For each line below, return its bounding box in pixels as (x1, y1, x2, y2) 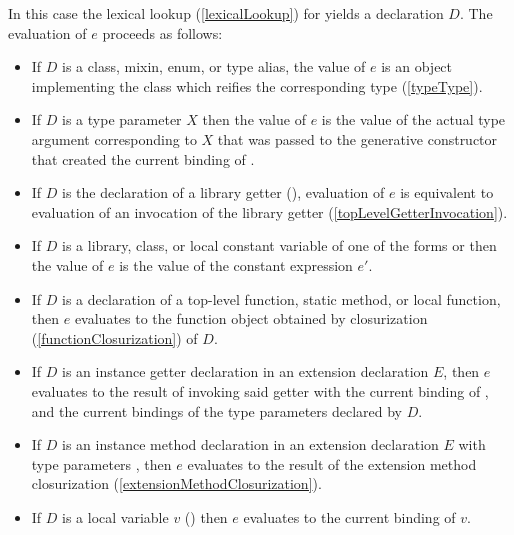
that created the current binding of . (31, 148, 255, 169)
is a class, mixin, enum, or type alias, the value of (62, 56, 366, 77)
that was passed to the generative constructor (217, 128, 498, 149)
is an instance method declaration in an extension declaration (62, 434, 439, 455)
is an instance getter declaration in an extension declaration (62, 361, 429, 382)
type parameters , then (31, 453, 172, 474)
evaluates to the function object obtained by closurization (74, 308, 428, 329)
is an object (381, 56, 453, 77)
